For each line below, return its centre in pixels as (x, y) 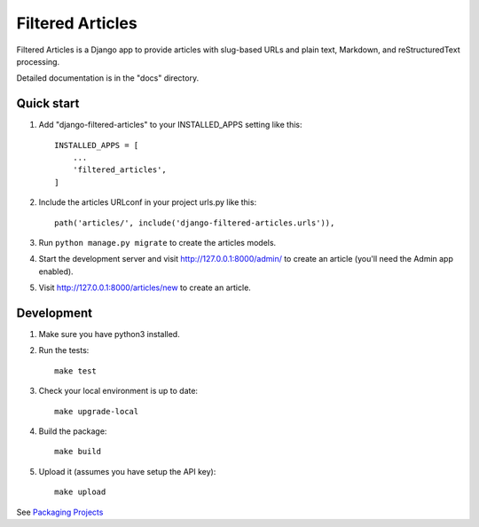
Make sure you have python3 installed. (110, 334)
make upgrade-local (97, 411)
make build (78, 452)
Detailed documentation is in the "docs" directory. (108, 78)
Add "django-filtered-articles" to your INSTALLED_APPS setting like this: (170, 125)
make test (75, 371)
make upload (80, 492)
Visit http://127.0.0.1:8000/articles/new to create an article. (145, 287)
